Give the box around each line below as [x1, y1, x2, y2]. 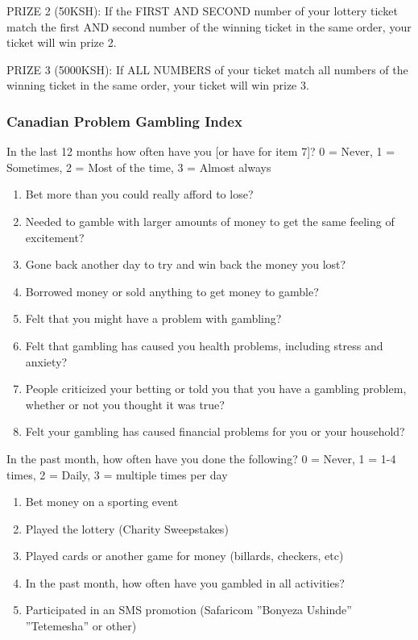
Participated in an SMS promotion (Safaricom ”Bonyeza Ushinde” [25, 601, 352, 618]
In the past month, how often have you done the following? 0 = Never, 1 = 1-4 [6, 450, 396, 466]
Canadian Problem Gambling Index [6, 111, 242, 131]
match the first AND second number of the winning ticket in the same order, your [6, 18, 412, 35]
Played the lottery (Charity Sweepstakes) [25, 520, 229, 537]
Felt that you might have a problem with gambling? [25, 310, 282, 327]
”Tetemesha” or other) [25, 617, 137, 634]
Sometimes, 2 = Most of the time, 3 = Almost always [6, 158, 271, 175]
